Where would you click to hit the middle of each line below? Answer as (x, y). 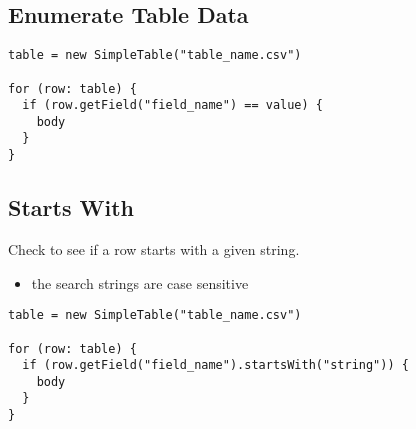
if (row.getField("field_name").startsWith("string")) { (215, 365)
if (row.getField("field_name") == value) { (172, 105)
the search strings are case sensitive (140, 282)
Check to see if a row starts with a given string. (154, 249)
